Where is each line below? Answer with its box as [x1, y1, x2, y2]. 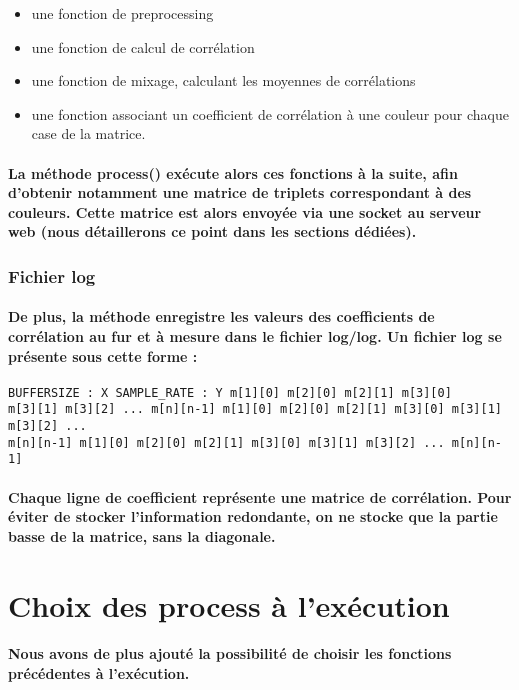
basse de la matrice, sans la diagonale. [8, 525, 276, 546]
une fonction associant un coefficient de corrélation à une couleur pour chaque [31, 103, 509, 124]
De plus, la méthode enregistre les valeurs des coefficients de [8, 306, 435, 327]
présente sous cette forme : [8, 345, 198, 366]
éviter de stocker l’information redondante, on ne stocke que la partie [8, 506, 498, 527]
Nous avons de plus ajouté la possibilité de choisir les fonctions [8, 643, 452, 664]
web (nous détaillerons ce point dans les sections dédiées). [8, 221, 417, 242]
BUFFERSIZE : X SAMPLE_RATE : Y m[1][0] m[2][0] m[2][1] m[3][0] [8, 385, 452, 400]
